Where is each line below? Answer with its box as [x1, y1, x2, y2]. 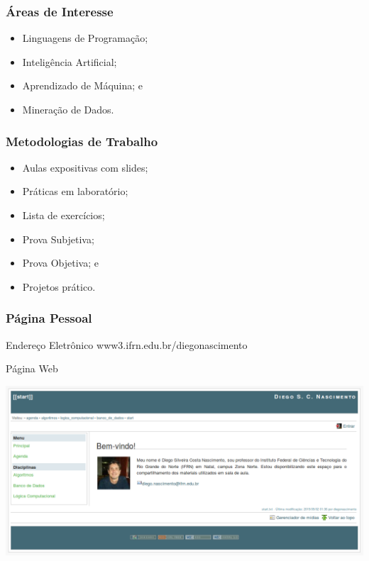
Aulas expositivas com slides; [22, 160, 148, 174]
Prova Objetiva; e [22, 255, 99, 270]
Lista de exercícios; [22, 208, 105, 222]
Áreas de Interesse [6, 2, 114, 20]
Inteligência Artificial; [22, 54, 117, 69]
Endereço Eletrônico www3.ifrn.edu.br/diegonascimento [6, 337, 248, 352]
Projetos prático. [22, 279, 96, 294]
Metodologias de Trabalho [6, 132, 158, 150]
